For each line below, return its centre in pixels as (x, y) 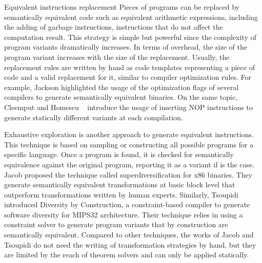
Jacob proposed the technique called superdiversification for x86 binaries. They (128, 174)
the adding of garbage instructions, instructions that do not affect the (114, 27)
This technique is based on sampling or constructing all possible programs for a (129, 144)
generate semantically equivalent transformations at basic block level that (120, 184)
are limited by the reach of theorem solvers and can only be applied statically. (127, 255)
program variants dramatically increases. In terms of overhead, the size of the (126, 47)
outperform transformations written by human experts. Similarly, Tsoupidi (121, 194)
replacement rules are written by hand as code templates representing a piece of (129, 67)
